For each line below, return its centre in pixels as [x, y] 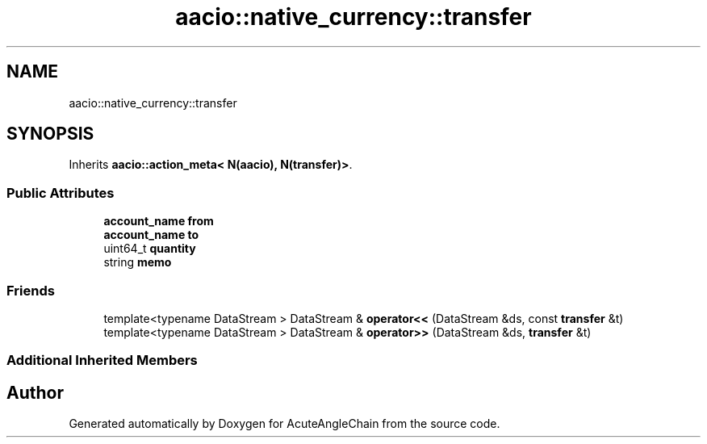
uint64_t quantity [150, 249]
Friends [31, 290]
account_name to [151, 235]
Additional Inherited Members [102, 360]
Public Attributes [61, 193]
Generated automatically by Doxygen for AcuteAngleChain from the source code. [284, 424]
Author [35, 392]
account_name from [159, 221]
